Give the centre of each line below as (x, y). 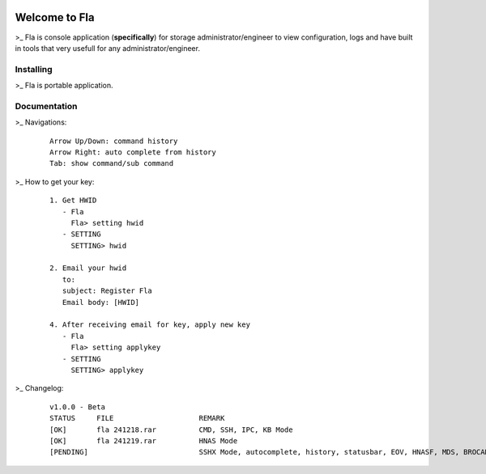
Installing (34, 69)
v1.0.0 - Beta (77, 407)
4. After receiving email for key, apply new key (150, 325)
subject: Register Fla (107, 291)
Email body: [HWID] (101, 302)
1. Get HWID (73, 201)
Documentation (46, 106)
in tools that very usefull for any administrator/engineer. (107, 48)
